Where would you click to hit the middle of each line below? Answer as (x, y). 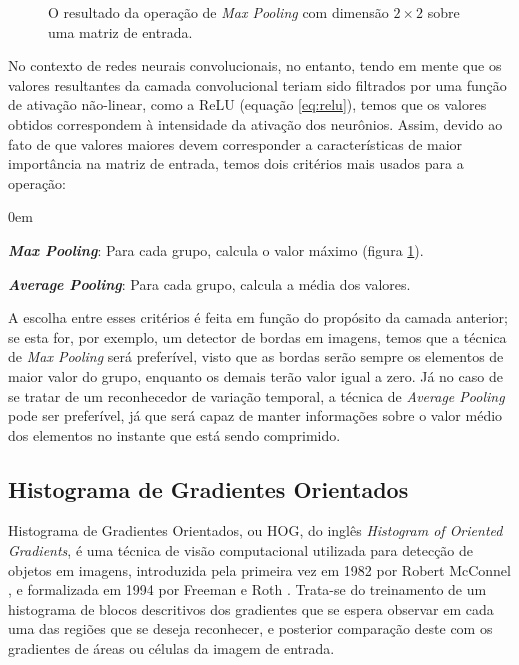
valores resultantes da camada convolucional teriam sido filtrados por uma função (257, 84)
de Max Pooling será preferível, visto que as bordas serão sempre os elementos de (256, 356)
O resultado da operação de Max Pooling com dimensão (218, 12)
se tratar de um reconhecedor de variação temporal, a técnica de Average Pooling (256, 395)
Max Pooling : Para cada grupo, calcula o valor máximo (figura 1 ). (216, 249)
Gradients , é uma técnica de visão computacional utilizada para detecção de (241, 550)
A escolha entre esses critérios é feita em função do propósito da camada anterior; (258, 317)
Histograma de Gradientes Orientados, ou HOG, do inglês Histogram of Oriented (255, 530)
